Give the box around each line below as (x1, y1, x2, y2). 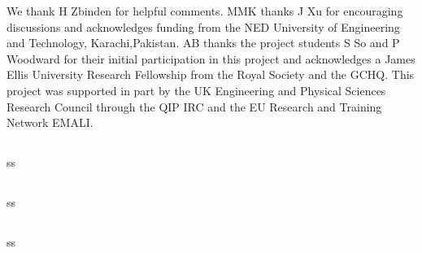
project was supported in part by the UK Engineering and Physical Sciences (7, 81, 386, 98)
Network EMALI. (7, 114, 94, 131)
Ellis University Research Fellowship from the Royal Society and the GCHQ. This (7, 66, 415, 83)
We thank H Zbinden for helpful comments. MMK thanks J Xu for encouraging (7, 2, 403, 19)
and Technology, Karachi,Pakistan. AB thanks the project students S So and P (7, 34, 400, 51)
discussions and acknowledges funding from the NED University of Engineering (7, 18, 400, 35)
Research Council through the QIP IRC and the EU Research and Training (7, 98, 382, 115)
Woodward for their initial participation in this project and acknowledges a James (7, 50, 415, 67)
